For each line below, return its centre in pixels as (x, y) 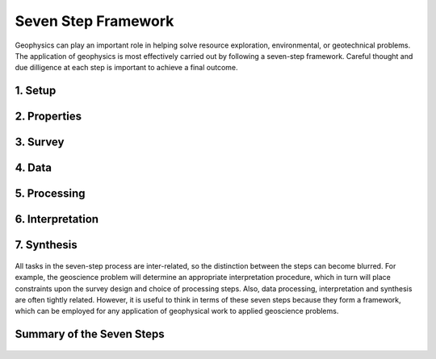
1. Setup (36, 91)
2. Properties (48, 117)
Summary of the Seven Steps (90, 334)
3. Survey (40, 142)
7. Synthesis (46, 245)
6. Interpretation (57, 219)
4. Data (34, 168)
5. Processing (50, 194)
